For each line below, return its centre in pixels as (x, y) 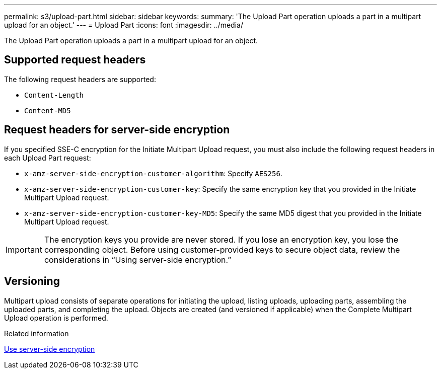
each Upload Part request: (48, 158)
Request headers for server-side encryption (117, 130)
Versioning (32, 281)
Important (24, 249)
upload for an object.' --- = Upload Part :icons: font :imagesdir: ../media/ (124, 25)
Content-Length (54, 95)
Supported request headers (75, 60)
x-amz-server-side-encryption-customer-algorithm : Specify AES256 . (153, 173)
